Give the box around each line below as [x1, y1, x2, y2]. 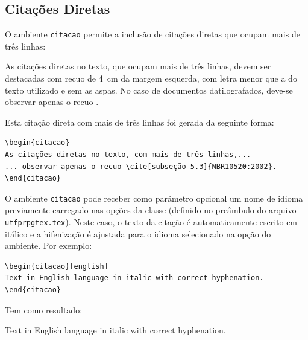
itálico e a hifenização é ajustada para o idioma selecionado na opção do [5, 227, 271, 240]
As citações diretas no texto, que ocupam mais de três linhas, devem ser [5, 60, 271, 72]
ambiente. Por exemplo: [5, 239, 92, 252]
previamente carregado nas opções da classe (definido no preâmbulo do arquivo [5, 204, 297, 216]
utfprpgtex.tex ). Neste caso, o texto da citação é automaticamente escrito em [5, 216, 298, 228]
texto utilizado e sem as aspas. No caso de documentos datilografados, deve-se [5, 83, 293, 96]
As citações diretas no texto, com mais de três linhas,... [5, 150, 251, 159]
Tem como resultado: [5, 303, 83, 316]
